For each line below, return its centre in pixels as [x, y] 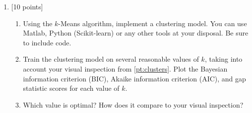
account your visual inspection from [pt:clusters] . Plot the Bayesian [125, 68]
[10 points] [27, 6]
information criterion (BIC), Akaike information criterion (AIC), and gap [134, 78]
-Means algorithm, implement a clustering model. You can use [153, 23]
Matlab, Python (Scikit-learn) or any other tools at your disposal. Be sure [136, 33]
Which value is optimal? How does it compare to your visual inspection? [133, 104]
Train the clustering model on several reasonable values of [111, 59]
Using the [38, 23]
